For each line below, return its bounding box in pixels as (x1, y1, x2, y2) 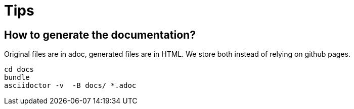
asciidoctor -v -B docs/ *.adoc (4, 81, 137, 90)
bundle (4, 73, 30, 82)
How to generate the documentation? (4, 28, 196, 41)
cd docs (4, 65, 34, 74)
